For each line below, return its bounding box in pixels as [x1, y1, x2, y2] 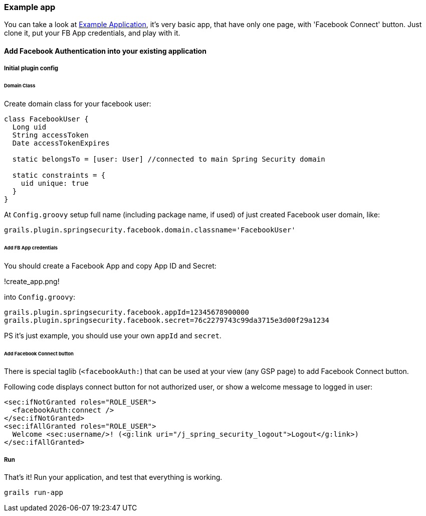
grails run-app [4, 488, 64, 497]
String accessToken [12, 131, 89, 140]
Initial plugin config [4, 65, 59, 72]
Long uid [12, 123, 47, 132]
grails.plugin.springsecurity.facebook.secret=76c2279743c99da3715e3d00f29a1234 [4, 316, 330, 324]
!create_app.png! [4, 277, 60, 286]
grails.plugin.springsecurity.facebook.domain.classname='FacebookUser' [4, 226, 296, 234]
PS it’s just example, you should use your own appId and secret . [4, 331, 222, 340]
